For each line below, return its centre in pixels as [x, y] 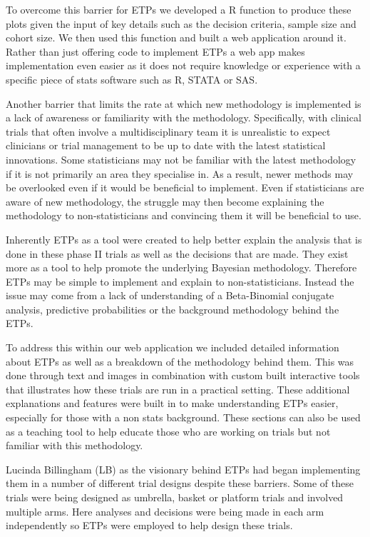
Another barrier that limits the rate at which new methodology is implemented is [184, 103]
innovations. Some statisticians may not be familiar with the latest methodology [181, 159]
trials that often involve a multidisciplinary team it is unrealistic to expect [168, 131]
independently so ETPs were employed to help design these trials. [149, 525]
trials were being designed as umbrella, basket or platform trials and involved [175, 497]
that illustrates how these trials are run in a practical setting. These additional [178, 389]
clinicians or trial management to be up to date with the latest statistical [166, 145]
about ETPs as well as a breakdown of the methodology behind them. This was [180, 361]
